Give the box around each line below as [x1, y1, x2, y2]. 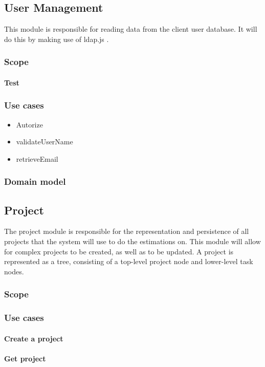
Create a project [4, 333, 63, 343]
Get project [4, 353, 46, 363]
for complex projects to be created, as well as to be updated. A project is [4, 246, 234, 256]
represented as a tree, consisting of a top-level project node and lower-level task [4, 256, 253, 267]
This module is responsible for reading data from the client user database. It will [4, 24, 257, 34]
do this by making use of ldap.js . [4, 33, 109, 44]
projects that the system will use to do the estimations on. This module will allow [4, 236, 261, 247]
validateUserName [16, 136, 73, 147]
